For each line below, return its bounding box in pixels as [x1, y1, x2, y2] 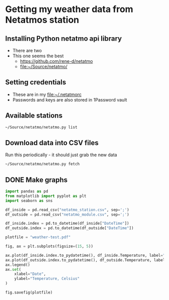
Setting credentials [5, 78, 66, 86]
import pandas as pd [5, 189, 49, 194]
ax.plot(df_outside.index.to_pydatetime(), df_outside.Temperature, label [5, 257, 165, 262]
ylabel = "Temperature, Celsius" [14, 276, 80, 281]
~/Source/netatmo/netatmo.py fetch [5, 162, 80, 167]
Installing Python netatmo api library [5, 34, 122, 43]
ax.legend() [5, 262, 30, 267]
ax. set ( [5, 267, 22, 272]
